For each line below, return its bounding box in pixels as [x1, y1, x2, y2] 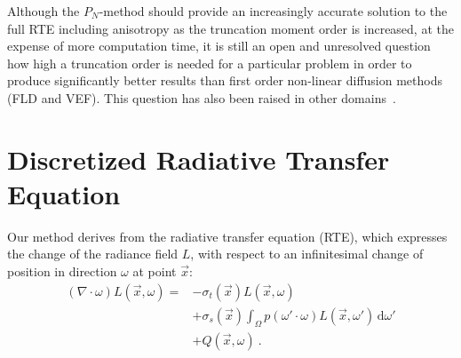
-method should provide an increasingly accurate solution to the [99, 2, 448, 20]
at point [132, 262, 177, 281]
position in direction [7, 262, 117, 281]
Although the [7, 2, 80, 20]
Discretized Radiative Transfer [7, 140, 390, 177]
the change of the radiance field [7, 244, 179, 263]
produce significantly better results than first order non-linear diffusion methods [7, 71, 443, 90]
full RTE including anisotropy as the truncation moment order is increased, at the [7, 19, 454, 37]
